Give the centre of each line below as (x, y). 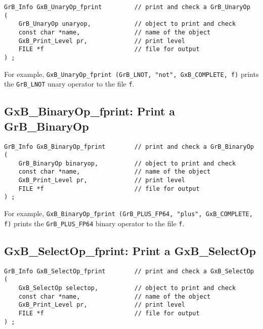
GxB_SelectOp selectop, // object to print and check (127, 288)
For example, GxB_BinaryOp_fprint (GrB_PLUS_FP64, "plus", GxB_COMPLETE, (128, 213)
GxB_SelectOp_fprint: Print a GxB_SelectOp (130, 250)
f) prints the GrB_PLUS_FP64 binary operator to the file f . (94, 223)
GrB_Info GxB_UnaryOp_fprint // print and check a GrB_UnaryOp (127, 7)
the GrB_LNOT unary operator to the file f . (69, 84)
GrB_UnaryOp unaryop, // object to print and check (127, 24)
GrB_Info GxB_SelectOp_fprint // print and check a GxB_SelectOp (129, 271)
